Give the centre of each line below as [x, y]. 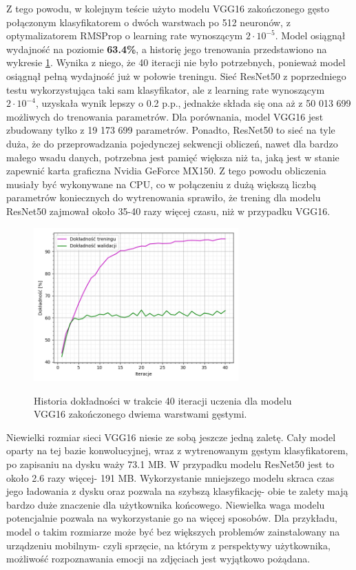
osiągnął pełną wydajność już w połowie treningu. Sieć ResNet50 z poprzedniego [176, 75]
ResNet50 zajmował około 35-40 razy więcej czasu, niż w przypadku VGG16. [168, 211]
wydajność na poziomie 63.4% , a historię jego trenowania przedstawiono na [167, 49]
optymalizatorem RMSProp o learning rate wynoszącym [125, 35]
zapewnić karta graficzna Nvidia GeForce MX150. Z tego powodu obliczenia [166, 171]
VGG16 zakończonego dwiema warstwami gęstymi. [140, 414]
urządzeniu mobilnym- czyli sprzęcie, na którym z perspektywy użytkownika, [168, 545]
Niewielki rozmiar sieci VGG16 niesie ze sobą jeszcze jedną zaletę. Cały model [171, 437]
